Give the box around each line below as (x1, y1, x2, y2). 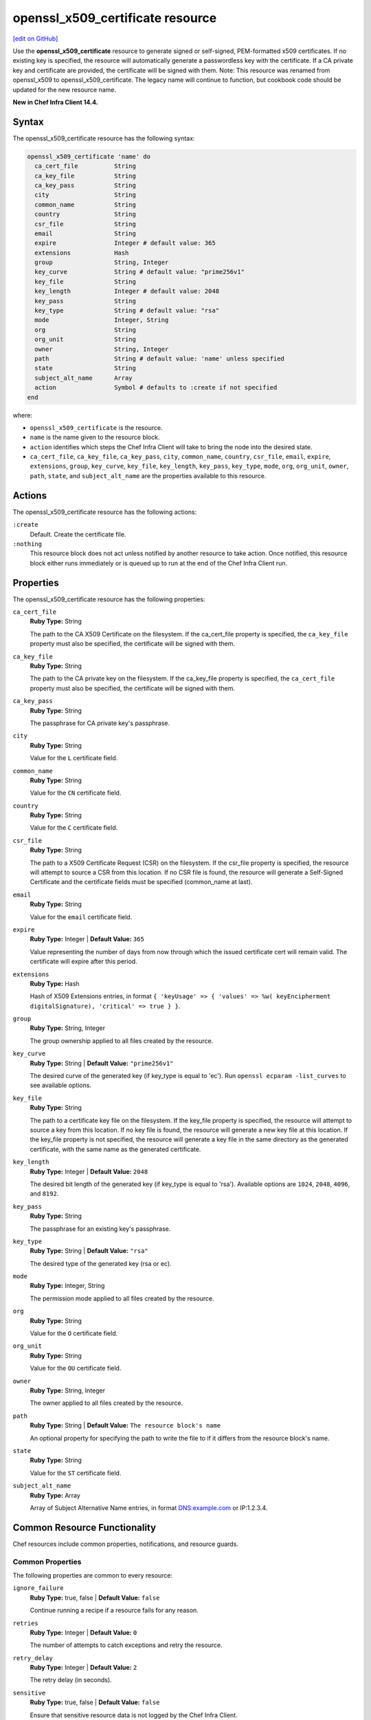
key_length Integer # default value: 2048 (34, 288, 220, 295)
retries (12, 1619, 39, 1627)
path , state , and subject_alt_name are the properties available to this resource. (30, 471, 267, 480)
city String (34, 191, 137, 199)
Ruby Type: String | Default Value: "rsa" (30, 1247, 149, 1255)
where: (12, 411, 33, 419)
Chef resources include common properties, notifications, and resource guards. (12, 1540, 238, 1548)
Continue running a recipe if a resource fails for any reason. (30, 1606, 199, 1615)
